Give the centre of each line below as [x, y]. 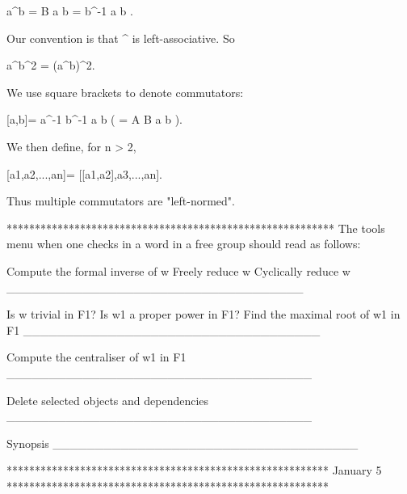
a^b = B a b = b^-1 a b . [70, 11]
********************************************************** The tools [196, 228]
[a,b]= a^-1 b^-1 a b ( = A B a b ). [94, 119]
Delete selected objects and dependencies [108, 400]
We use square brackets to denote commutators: [125, 92]
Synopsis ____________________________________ [183, 443]
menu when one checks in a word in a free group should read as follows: [184, 244]
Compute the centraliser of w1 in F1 [97, 357]
